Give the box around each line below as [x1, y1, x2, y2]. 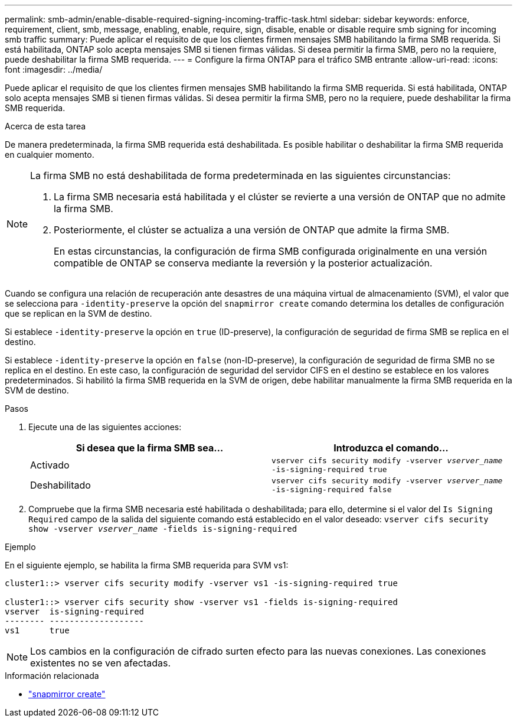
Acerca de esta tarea [5, 121, 86, 131]
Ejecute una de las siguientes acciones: [28, 422, 182, 432]
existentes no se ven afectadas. [30, 657, 171, 669]
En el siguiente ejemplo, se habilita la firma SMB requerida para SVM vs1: [5, 560, 289, 570]
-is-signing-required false [271, 485, 392, 494]
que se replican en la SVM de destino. [5, 308, 152, 318]
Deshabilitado [30, 479, 91, 491]
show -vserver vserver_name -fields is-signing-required [28, 524, 297, 534]
